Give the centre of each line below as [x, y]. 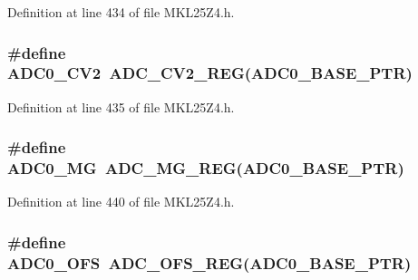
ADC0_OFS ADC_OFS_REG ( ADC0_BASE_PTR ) [209, 262]
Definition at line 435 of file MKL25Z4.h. [121, 106]
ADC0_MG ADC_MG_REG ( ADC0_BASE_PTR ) [206, 168]
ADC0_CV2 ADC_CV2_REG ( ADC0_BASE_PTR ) [210, 73]
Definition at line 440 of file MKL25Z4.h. [121, 202]
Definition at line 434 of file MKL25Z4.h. [121, 12]
